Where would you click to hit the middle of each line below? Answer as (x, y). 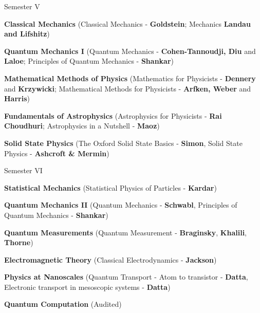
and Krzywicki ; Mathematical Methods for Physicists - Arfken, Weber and (128, 88)
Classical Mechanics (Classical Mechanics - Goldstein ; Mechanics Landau (127, 23)
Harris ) (17, 98)
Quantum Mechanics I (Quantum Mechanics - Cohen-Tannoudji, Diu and (130, 51)
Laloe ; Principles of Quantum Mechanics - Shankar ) (89, 61)
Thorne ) (19, 242)
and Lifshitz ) (27, 34)
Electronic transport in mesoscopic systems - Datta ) (87, 287)
